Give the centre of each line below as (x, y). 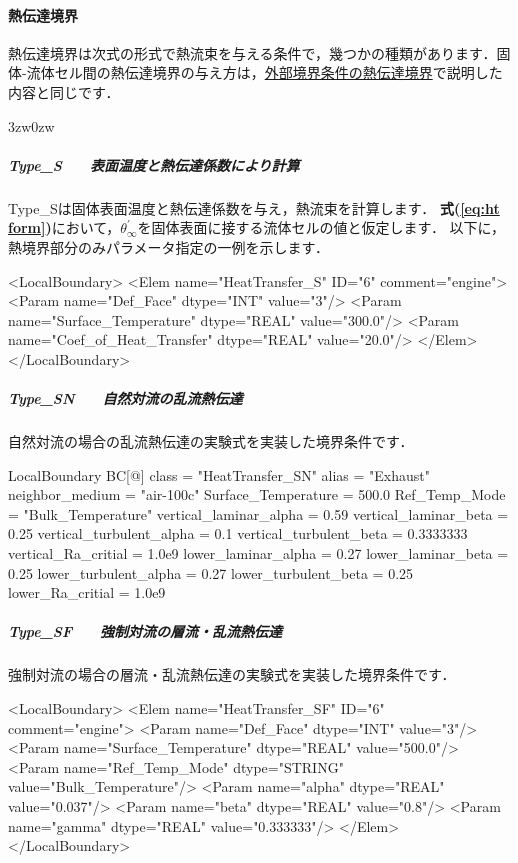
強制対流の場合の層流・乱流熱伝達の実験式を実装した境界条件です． (232, 674)
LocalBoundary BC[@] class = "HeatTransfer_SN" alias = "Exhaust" (219, 474)
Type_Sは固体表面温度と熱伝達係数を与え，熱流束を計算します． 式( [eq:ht (254, 207)
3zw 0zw (31, 125)
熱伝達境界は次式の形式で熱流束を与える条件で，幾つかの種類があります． (252, 52)
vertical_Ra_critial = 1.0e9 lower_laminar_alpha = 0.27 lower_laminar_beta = (258, 553)
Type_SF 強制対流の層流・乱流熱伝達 (145, 631)
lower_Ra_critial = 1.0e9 (87, 592)
